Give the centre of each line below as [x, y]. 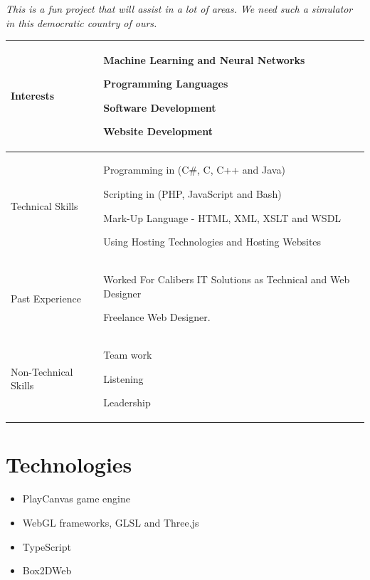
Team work [128, 354]
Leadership [127, 402]
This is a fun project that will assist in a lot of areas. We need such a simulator [179, 9]
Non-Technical [42, 371]
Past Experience [46, 298]
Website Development [158, 131]
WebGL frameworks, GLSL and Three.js [111, 522]
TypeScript [47, 546]
